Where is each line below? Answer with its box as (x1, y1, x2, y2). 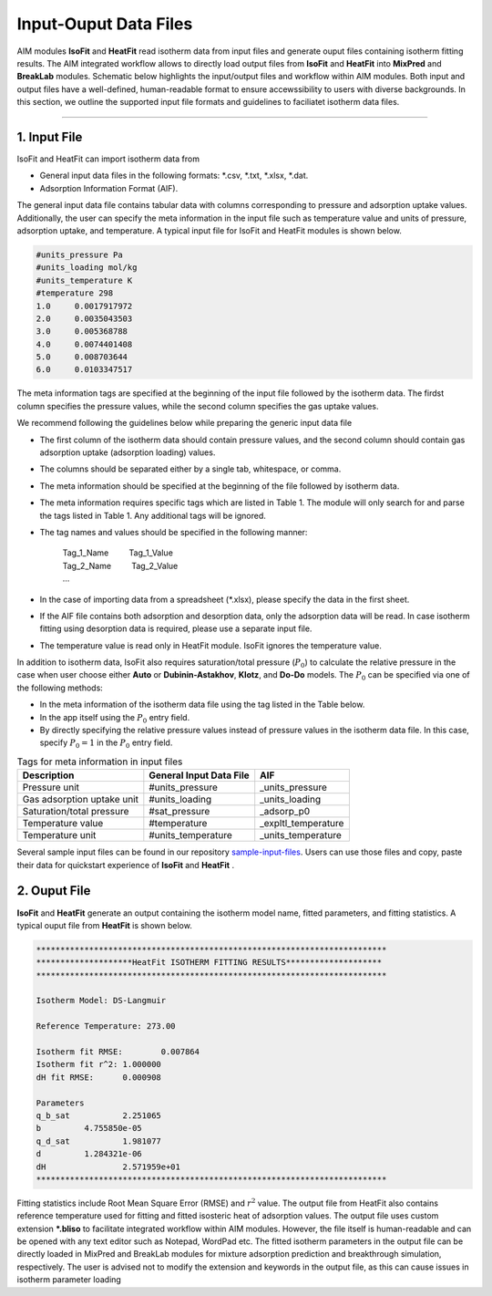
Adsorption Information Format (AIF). (39, 182, 179, 193)
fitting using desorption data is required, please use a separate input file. (39, 623, 313, 634)
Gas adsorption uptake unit (22, 793, 138, 806)
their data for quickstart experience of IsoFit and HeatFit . (16, 859, 235, 870)
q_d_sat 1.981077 (36, 1135, 161, 1146)
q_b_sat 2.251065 (36, 1110, 161, 1121)
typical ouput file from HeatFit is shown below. (16, 919, 193, 930)
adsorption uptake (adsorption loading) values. (39, 447, 216, 458)
